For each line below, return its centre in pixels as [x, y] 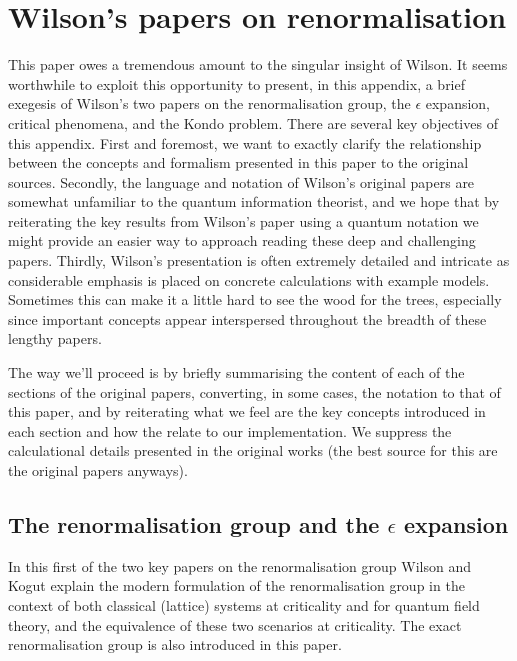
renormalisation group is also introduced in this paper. [175, 644]
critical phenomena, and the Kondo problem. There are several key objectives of [253, 122]
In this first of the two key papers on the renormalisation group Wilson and [239, 565]
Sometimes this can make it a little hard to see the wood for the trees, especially [255, 299]
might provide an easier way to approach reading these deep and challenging [242, 240]
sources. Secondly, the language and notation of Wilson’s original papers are [241, 181]
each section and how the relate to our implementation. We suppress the [230, 430]
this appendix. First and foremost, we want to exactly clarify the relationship [245, 142]
